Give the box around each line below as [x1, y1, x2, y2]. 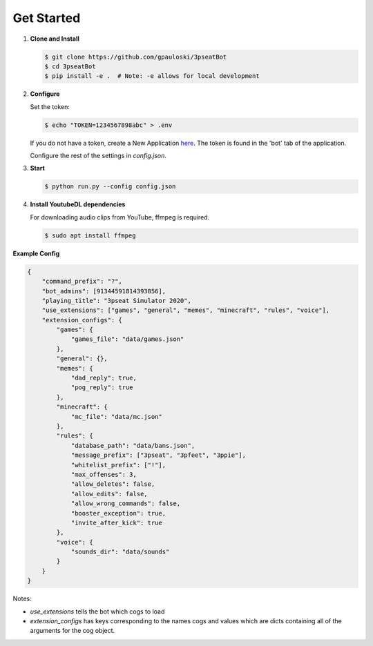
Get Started [12, 10, 81, 26]
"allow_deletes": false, [70, 480, 155, 488]
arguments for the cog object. [30, 627, 115, 635]
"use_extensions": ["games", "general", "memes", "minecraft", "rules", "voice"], [41, 306, 330, 314]
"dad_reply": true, [70, 374, 137, 382]
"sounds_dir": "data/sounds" [70, 548, 170, 556]
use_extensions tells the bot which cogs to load [30, 607, 165, 616]
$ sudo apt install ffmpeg [44, 231, 136, 239]
